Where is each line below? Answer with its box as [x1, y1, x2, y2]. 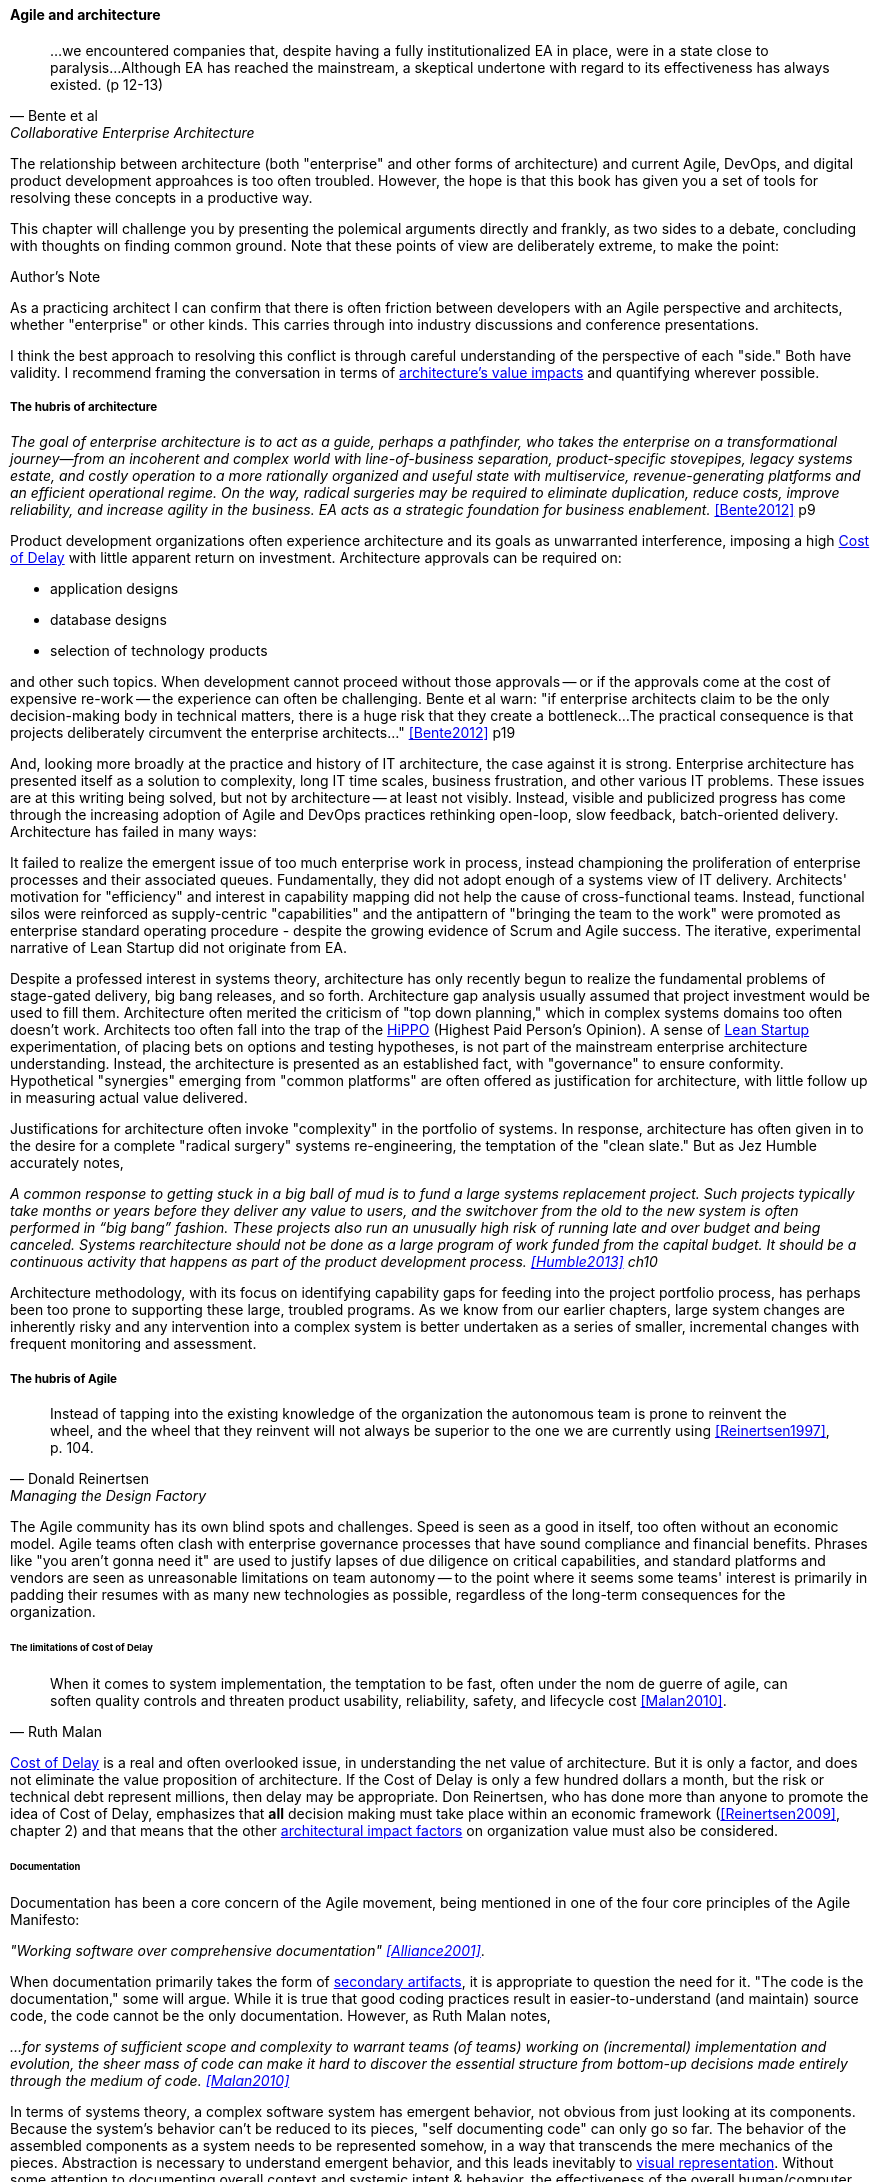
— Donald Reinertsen [10, 1470, 150, 1488]
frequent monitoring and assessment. [10, 1335, 257, 1353]
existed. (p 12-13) [50, 75, 164, 93]
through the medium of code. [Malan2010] [10, 2071, 290, 2089]
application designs [50, 580, 179, 598]
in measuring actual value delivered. [10, 1089, 248, 1107]
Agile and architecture [10, 6, 161, 23]
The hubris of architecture [10, 400, 158, 414]
